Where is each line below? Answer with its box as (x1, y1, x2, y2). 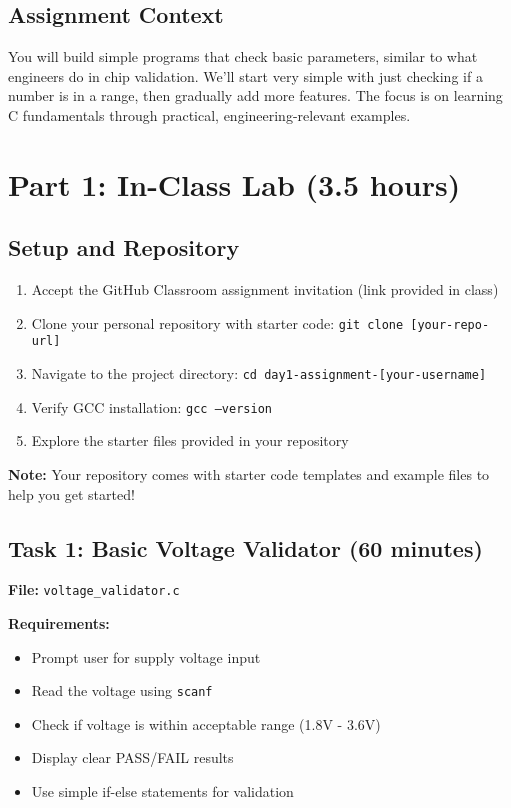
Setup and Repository (8, 232, 240, 263)
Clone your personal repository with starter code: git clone (31, 312, 404, 333)
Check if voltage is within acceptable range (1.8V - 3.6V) (31, 713, 381, 734)
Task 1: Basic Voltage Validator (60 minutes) (8, 532, 483, 563)
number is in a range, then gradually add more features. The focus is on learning (8, 85, 503, 106)
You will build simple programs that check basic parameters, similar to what (8, 46, 478, 67)
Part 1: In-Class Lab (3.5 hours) (8, 163, 461, 204)
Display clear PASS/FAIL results (31, 747, 234, 768)
